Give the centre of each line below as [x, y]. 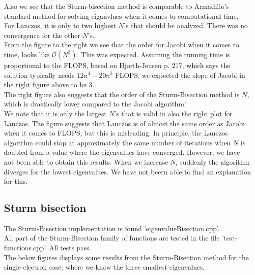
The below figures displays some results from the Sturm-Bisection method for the [126, 257]
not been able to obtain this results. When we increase [86, 161]
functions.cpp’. [26, 248]
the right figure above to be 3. [49, 85]
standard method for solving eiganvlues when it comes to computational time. [121, 16]
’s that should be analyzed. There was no [186, 25]
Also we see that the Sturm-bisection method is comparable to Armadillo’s [116, 6]
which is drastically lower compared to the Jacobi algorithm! [95, 104]
